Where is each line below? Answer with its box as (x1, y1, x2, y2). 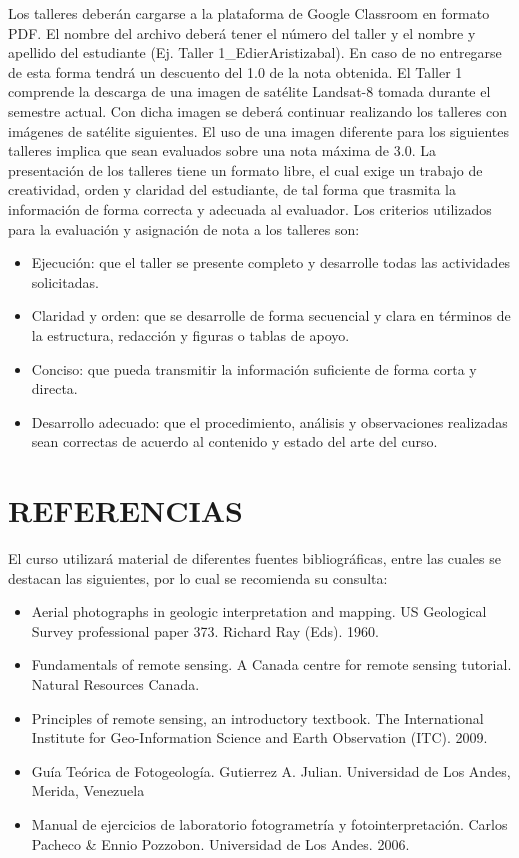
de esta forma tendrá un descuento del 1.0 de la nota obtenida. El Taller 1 (8, 61, 463, 82)
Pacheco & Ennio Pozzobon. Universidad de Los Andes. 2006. (31, 833, 410, 854)
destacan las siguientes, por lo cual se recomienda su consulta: (8, 567, 388, 588)
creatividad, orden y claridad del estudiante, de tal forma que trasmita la (8, 179, 456, 200)
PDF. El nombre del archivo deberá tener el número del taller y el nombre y (8, 22, 476, 43)
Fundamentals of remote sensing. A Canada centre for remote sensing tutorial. (31, 654, 512, 675)
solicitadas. (31, 271, 99, 292)
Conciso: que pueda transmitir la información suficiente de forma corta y (31, 358, 477, 379)
